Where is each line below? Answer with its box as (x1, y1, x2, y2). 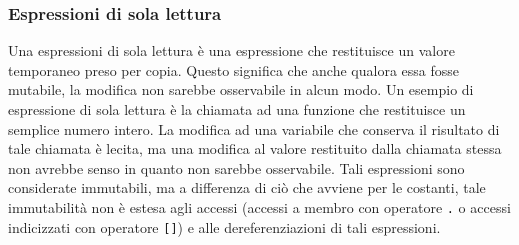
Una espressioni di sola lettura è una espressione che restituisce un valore (8, 40, 455, 61)
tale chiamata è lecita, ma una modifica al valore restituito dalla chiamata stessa (8, 138, 502, 159)
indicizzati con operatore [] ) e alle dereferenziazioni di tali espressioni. (8, 216, 441, 237)
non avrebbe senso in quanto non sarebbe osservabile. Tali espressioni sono (8, 157, 465, 178)
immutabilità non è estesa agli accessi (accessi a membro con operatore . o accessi (8, 196, 511, 217)
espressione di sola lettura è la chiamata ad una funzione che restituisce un (8, 99, 466, 119)
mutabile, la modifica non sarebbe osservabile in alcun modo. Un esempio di (8, 79, 474, 100)
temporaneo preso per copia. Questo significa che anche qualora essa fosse (8, 59, 459, 80)
